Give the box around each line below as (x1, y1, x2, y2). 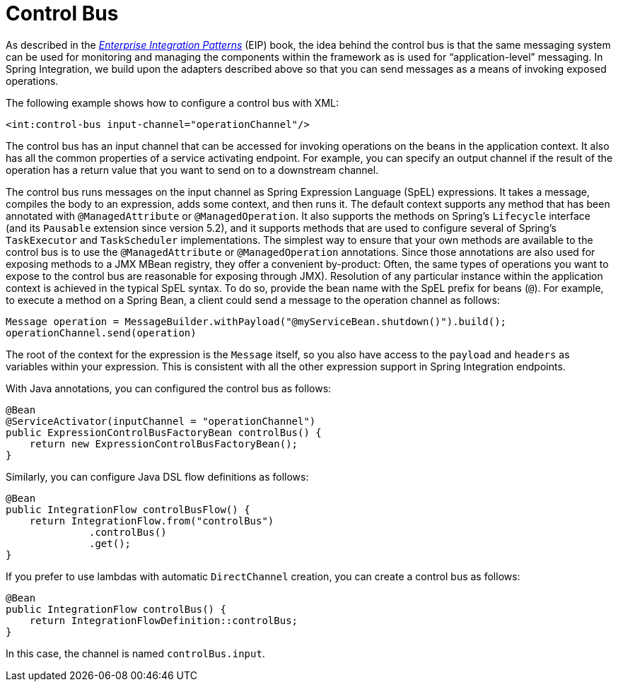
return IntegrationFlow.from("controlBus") (29, 515, 274, 527)
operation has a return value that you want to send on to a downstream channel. (6, 163, 379, 176)
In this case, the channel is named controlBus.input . (6, 647, 265, 659)
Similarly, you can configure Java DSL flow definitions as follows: (6, 470, 309, 483)
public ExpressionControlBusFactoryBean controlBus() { (6, 426, 322, 438)
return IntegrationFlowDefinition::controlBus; (29, 614, 298, 626)
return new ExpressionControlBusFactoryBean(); (29, 438, 298, 450)
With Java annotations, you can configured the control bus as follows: (6, 382, 332, 394)
